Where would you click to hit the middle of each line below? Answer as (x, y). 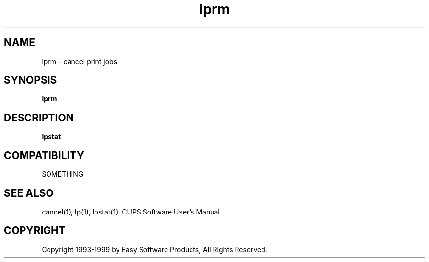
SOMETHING (63, 174)
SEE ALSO (29, 193)
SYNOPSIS (31, 80)
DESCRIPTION (39, 118)
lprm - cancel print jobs (80, 61)
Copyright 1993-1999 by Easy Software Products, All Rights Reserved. (155, 249)
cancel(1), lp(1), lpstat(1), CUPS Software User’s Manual (131, 212)
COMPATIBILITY (44, 155)
